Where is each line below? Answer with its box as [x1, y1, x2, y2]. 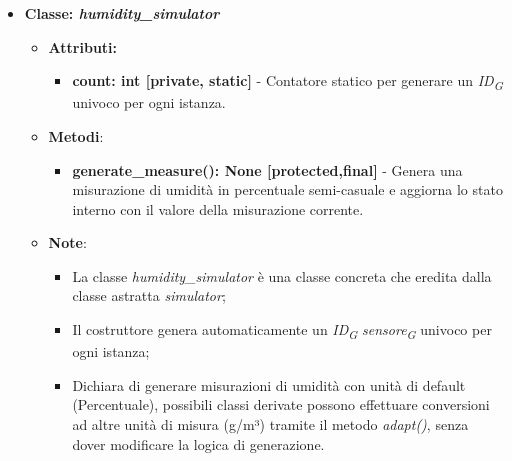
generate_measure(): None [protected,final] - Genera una [72, 159, 463, 180]
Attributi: [48, 36, 118, 57]
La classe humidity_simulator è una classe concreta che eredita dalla [72, 265, 492, 286]
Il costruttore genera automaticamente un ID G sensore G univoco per [72, 319, 492, 342]
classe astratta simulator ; [72, 285, 226, 306]
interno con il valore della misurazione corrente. [72, 198, 364, 219]
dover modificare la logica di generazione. [72, 433, 325, 454]
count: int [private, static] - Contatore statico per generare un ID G [72, 70, 503, 93]
